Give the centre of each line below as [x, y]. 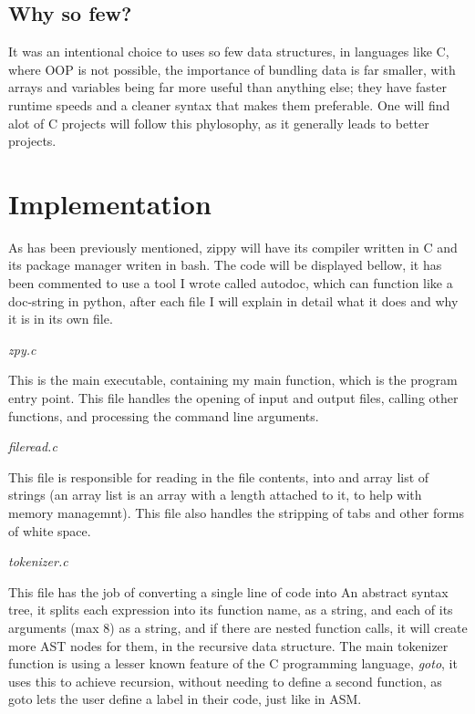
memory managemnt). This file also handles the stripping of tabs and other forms [236, 513]
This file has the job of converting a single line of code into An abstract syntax [228, 591]
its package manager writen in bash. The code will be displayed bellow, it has [225, 265]
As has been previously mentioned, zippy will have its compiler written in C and [233, 247]
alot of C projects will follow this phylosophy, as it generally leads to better [219, 123]
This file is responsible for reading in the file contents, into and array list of [219, 476]
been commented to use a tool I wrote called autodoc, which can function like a [231, 283]
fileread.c [33, 446]
